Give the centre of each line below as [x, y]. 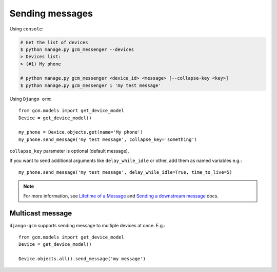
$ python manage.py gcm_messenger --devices [77, 49]
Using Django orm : [31, 99]
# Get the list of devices [54, 42]
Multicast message [41, 213]
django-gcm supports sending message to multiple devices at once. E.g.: [87, 225]
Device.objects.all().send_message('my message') [82, 259]
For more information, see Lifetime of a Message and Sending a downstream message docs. [121, 196]
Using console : [26, 29]
